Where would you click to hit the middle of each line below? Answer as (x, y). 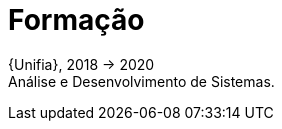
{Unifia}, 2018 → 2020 (81, 64)
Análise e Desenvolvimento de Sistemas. (141, 81)
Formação (76, 20)
